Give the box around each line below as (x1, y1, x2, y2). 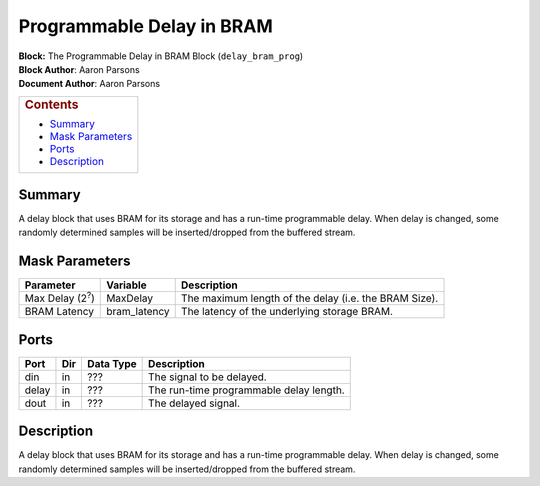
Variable (106, 278, 147, 292)
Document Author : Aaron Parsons (18, 78, 160, 90)
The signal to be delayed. (148, 370, 267, 384)
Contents (24, 96, 79, 112)
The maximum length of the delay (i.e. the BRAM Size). (180, 291, 439, 305)
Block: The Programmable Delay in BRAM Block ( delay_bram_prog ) (18, 50, 304, 62)
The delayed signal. (148, 396, 240, 410)
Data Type (86, 356, 137, 370)
